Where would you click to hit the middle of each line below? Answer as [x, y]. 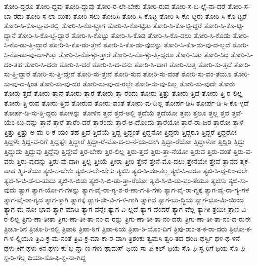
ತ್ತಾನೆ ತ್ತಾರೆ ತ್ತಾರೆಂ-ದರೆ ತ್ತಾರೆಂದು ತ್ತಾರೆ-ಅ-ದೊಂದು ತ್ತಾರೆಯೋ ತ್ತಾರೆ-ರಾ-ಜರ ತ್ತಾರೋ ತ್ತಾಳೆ [142, 122]
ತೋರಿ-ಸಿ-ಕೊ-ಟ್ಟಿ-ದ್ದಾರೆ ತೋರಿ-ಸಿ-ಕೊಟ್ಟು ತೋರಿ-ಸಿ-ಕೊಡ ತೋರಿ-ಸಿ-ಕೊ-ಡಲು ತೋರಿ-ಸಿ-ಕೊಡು [124, 35]
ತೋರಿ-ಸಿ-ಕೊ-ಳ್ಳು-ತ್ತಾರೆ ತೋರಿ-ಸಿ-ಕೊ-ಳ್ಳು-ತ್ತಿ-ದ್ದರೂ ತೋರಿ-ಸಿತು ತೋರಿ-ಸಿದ [144, 54]
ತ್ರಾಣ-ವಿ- [238, 209]
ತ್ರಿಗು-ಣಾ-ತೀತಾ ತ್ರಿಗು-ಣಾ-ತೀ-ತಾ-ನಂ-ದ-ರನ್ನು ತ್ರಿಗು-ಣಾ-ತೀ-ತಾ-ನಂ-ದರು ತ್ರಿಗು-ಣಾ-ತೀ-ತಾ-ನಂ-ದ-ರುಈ [136, 219]
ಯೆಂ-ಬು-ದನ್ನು [21, 122]
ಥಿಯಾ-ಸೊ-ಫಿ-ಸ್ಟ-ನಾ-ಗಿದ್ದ [57, 257]
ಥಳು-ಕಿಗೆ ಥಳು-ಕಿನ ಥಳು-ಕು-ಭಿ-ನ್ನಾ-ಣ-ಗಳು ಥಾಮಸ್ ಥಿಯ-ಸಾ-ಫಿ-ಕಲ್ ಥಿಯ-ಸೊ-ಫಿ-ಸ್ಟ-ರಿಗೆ [109, 247]
